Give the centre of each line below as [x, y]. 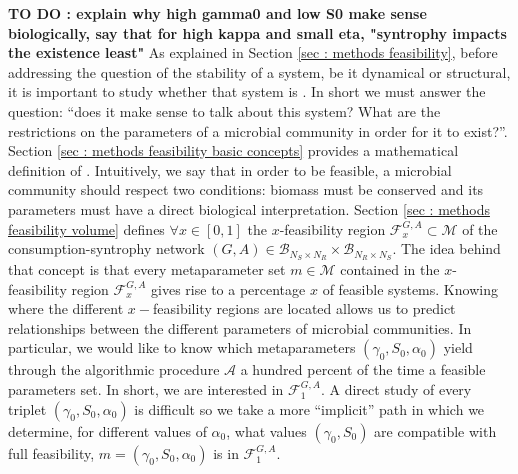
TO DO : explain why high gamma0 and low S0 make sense [217, 13]
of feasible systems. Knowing [410, 288]
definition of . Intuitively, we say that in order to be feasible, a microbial [230, 169]
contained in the [390, 268]
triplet [27, 408]
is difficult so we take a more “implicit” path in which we [309, 408]
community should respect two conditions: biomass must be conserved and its [246, 189]
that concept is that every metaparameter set [147, 268]
